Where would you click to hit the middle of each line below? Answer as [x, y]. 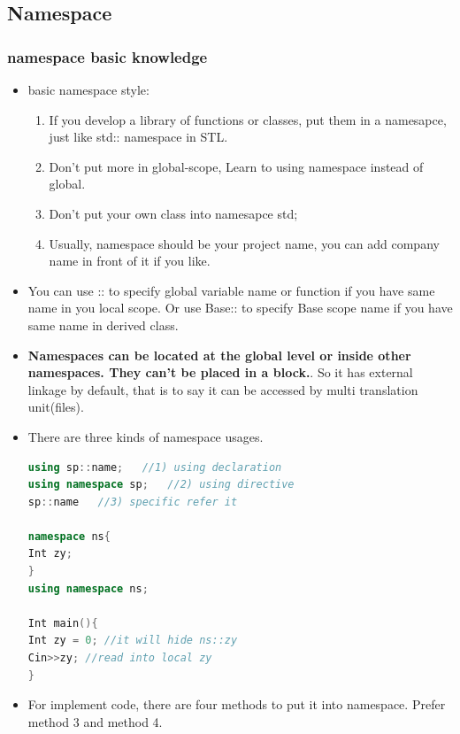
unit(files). [56, 407]
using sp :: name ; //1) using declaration [155, 467]
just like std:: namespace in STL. [138, 137]
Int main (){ [63, 623]
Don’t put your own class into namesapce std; [173, 213]
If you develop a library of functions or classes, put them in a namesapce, [248, 119]
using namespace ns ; [88, 588]
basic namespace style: [88, 89]
